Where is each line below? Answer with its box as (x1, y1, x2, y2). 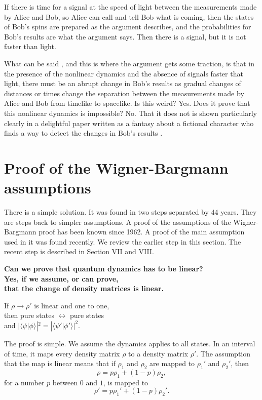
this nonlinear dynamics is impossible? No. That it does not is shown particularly (4, 107, 257, 118)
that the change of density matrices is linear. (4, 283, 164, 294)
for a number (4, 377, 45, 387)
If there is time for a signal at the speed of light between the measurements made (4, 2, 257, 12)
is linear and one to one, (34, 300, 109, 310)
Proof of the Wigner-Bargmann (4, 157, 229, 178)
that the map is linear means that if (4, 358, 116, 369)
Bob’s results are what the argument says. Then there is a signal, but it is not (4, 31, 246, 42)
